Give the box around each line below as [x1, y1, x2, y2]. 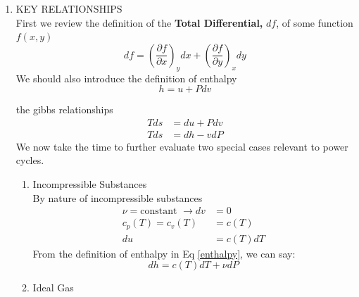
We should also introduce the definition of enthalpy [15, 70, 237, 85]
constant [140, 206, 177, 217]
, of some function [276, 15, 353, 30]
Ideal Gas [32, 280, 74, 295]
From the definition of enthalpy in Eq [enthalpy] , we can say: [32, 246, 296, 260]
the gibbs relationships [15, 102, 113, 117]
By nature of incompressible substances [32, 190, 203, 205]
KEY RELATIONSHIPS [15, 1, 122, 15]
